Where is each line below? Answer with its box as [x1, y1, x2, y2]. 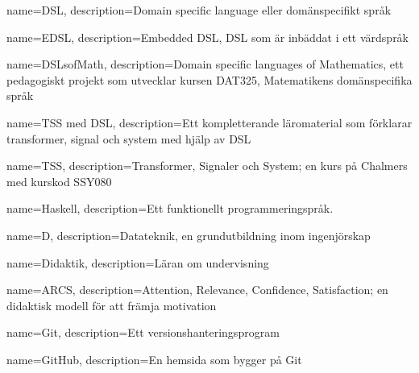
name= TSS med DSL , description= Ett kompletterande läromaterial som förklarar [6, 114, 413, 131]
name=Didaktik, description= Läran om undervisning [6, 254, 269, 271]
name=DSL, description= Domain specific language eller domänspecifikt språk [6, 2, 392, 18]
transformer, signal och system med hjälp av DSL [6, 130, 251, 147]
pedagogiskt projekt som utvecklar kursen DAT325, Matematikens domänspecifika [6, 71, 413, 88]
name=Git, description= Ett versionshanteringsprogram [6, 324, 280, 341]
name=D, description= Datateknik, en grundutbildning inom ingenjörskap [6, 226, 371, 243]
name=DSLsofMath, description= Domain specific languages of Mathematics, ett [6, 56, 404, 73]
